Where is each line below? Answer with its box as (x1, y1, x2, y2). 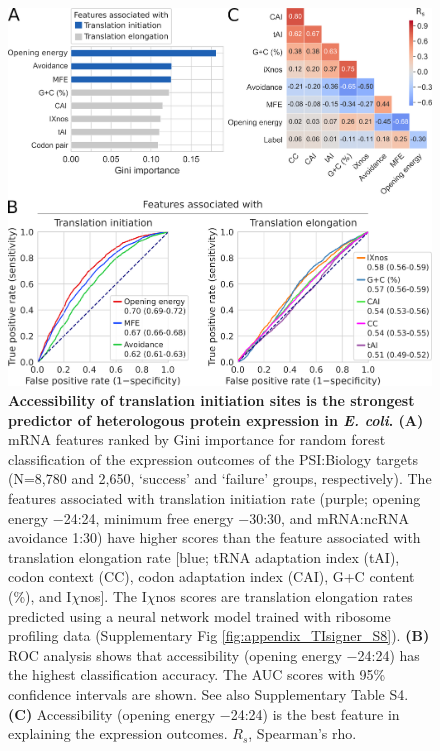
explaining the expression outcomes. (8, 723, 228, 744)
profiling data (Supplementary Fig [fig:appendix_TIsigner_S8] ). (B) (8, 625, 430, 646)
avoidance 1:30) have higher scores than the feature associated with (8, 527, 421, 548)
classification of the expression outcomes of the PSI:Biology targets (8, 448, 419, 469)
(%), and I (8, 585, 72, 606)
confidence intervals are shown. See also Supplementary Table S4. (8, 683, 409, 704)
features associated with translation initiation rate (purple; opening (8, 487, 421, 508)
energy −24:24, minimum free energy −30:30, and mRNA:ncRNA (8, 507, 410, 528)
